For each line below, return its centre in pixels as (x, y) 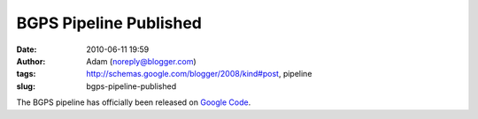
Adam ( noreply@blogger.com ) (141, 61)
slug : (26, 86)
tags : (26, 74)
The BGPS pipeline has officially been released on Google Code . (134, 102)
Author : (31, 61)
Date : (27, 49)
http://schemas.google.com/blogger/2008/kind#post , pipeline (199, 74)
